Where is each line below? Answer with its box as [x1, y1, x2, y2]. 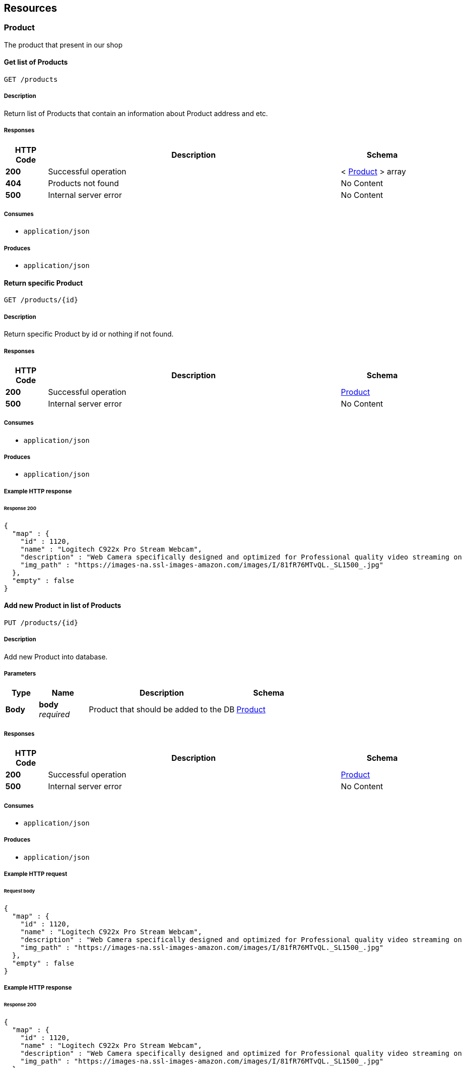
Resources [4, 2, 57, 14]
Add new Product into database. [4, 652, 108, 661]
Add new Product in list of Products [4, 601, 121, 610]
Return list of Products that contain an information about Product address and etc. [4, 109, 268, 118]
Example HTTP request [4, 871, 68, 878]
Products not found [48, 178, 119, 188]
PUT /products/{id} [4, 618, 78, 627]
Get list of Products [4, 58, 68, 67]
